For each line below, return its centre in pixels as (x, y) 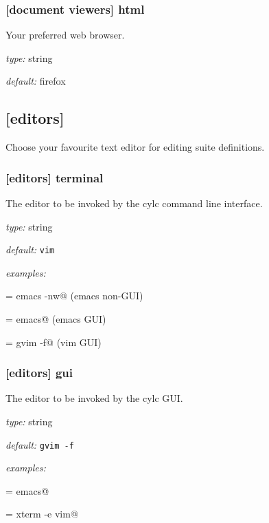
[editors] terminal (55, 177)
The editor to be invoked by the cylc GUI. (94, 398)
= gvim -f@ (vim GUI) (54, 342)
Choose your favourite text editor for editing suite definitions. (135, 147)
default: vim (30, 249)
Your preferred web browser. (65, 35)
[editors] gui (39, 373)
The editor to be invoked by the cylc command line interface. (134, 203)
